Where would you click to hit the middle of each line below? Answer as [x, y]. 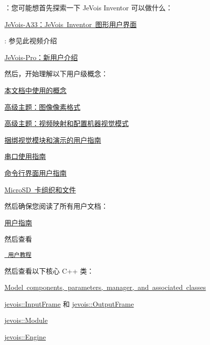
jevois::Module [26, 320]
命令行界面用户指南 [35, 172]
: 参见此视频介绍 [31, 41]
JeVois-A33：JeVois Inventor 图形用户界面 [71, 24]
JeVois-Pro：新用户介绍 [41, 57]
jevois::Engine [25, 336]
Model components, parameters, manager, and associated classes [105, 287]
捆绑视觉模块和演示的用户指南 [53, 140]
